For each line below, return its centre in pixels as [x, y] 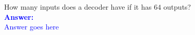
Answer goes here [32, 27]
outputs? [177, 7]
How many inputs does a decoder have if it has [78, 7]
